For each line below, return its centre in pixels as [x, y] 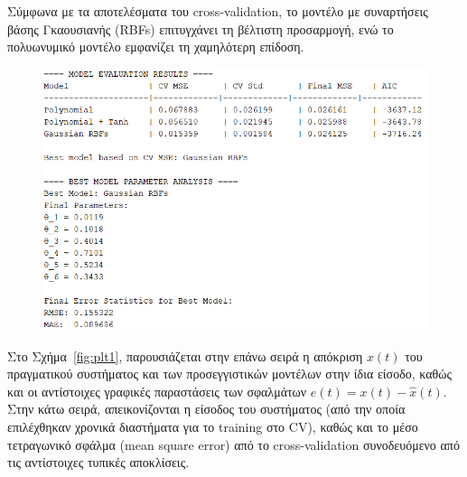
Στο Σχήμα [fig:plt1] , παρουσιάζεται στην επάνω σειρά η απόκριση [185, 355]
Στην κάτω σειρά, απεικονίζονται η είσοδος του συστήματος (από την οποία [206, 409]
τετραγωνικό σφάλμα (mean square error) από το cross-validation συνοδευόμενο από [233, 444]
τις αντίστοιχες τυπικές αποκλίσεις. [98, 462]
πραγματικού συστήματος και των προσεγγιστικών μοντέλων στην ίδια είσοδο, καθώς [230, 374]
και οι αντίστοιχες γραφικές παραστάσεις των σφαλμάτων [157, 391]
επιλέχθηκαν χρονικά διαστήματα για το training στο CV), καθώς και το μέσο [213, 426]
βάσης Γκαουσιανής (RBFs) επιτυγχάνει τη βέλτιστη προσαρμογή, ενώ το [201, 28]
